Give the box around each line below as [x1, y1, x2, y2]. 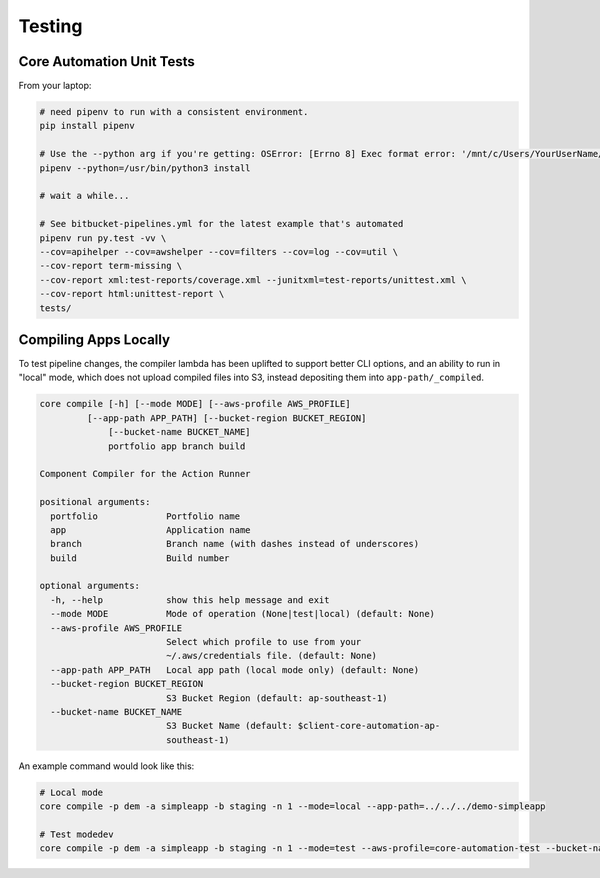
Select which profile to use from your [165, 636, 362, 648]
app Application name [50, 524, 251, 535]
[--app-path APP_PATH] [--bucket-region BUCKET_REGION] [86, 412, 367, 424]
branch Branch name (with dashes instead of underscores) [50, 538, 420, 550]
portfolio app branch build [108, 440, 246, 452]
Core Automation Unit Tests [18, 53, 195, 70]
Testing [18, 15, 83, 37]
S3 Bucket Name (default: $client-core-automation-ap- [165, 720, 441, 732]
